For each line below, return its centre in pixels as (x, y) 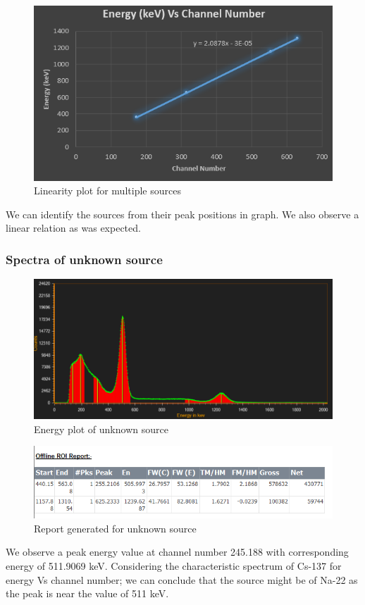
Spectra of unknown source (84, 259)
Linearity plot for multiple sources (107, 191)
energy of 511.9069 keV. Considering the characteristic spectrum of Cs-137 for (174, 566)
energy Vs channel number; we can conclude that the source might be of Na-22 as (182, 579)
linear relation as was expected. (73, 228)
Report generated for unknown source (115, 528)
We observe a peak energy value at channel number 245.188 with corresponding (177, 552)
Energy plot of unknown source (101, 429)
